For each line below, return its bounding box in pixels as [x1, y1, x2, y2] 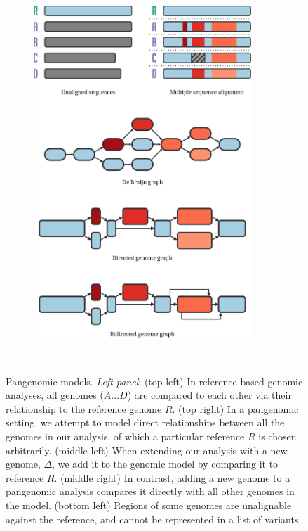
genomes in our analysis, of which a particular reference [6, 429, 245, 444]
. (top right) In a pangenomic [172, 401, 299, 416]
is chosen [258, 429, 297, 444]
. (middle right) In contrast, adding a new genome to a [54, 470, 290, 485]
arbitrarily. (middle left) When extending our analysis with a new [6, 442, 288, 457]
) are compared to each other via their [127, 388, 292, 402]
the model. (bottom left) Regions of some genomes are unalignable [6, 497, 292, 512]
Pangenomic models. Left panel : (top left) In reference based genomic [6, 373, 303, 388]
